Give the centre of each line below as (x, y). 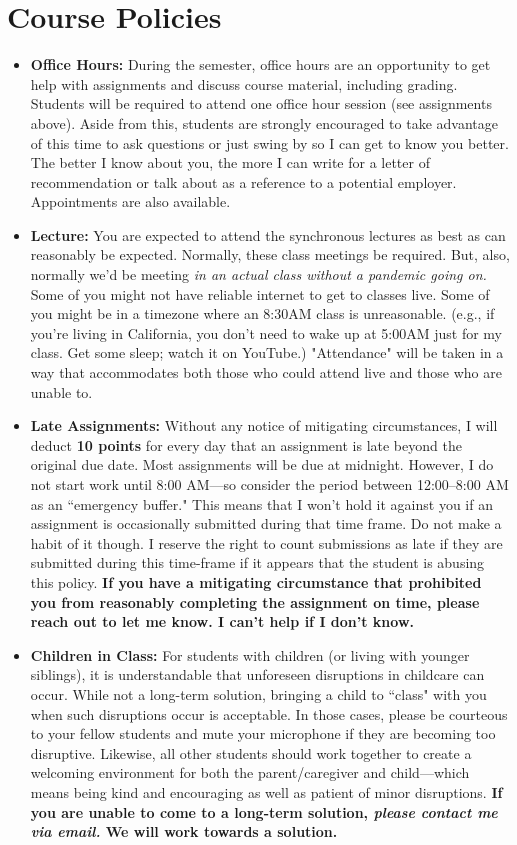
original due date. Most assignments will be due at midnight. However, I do (262, 464)
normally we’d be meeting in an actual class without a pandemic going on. (258, 274)
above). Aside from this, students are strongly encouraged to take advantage (264, 122)
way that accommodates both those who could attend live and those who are (266, 372)
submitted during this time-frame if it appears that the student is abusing (257, 562)
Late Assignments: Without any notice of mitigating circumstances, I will (264, 425)
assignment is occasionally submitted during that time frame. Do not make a (266, 523)
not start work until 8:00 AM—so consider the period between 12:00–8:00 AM (269, 484)
